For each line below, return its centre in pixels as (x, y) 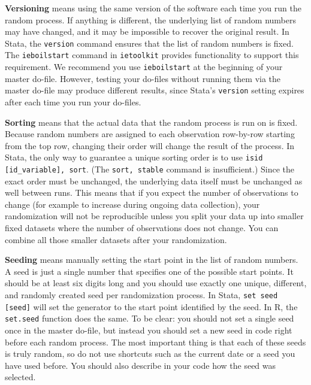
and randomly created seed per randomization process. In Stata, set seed (141, 295)
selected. (20, 377)
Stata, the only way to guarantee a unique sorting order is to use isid (134, 157)
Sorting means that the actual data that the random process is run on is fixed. (151, 122)
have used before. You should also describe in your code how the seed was (141, 365)
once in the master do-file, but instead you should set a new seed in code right (149, 330)
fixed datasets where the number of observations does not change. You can (142, 228)
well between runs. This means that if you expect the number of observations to (152, 192)
